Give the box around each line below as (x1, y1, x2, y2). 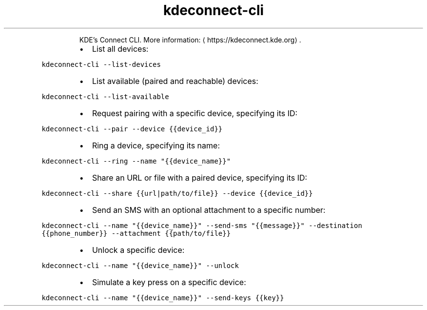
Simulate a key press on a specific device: (92, 277, 246, 287)
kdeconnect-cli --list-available (41, 92, 169, 101)
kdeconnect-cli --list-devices (41, 60, 161, 68)
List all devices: (92, 43, 149, 54)
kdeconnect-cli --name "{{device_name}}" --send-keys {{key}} (41, 293, 284, 302)
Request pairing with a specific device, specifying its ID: (92, 108, 298, 118)
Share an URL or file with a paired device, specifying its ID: (92, 172, 308, 183)
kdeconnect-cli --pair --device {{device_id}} (41, 124, 223, 133)
